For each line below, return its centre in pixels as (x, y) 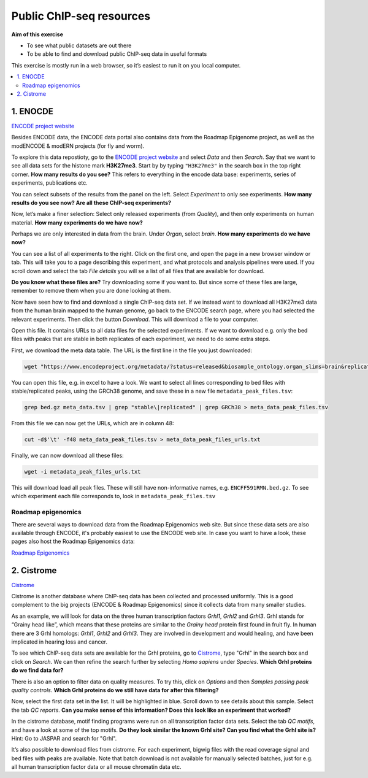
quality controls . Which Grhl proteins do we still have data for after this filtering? (115, 690)
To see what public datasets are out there (79, 45)
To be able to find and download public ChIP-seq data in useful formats (117, 54)
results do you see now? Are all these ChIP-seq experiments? (91, 202)
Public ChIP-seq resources (81, 16)
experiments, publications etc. (50, 183)
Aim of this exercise (37, 34)
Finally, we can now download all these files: (67, 456)
